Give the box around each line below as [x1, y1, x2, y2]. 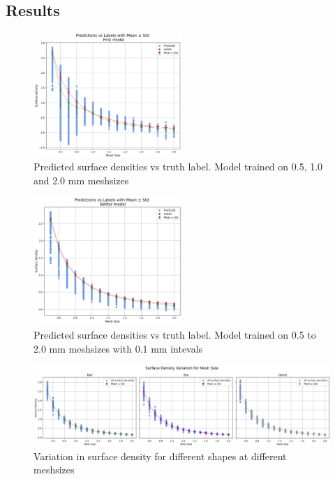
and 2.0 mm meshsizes [33, 172, 129, 187]
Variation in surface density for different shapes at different [33, 448, 287, 463]
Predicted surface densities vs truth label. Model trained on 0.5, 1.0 [33, 159, 323, 174]
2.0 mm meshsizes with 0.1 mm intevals [33, 341, 203, 355]
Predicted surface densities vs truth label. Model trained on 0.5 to [33, 327, 316, 342]
